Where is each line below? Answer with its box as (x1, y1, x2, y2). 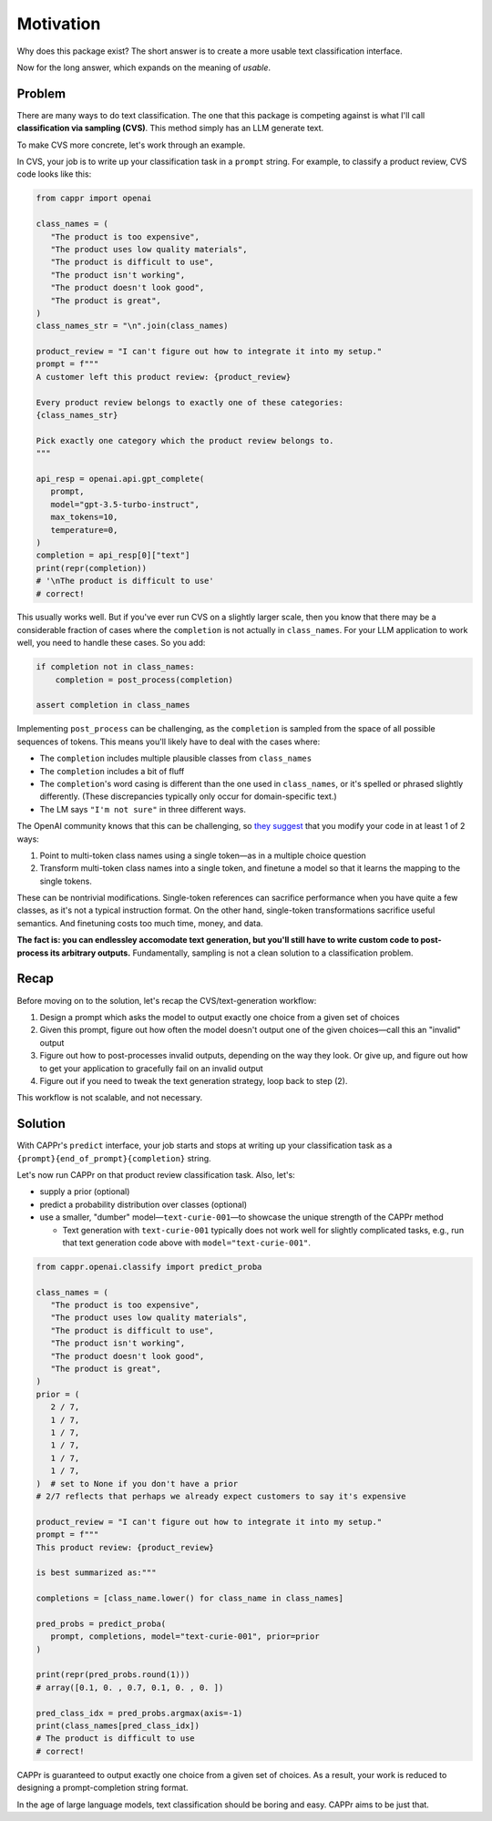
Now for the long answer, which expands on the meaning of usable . (16, 62, 272, 73)
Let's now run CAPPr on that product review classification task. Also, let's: (16, 1169, 295, 1180)
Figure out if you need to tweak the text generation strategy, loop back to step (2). (39, 1075, 348, 1086)
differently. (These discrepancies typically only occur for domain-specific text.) (39, 791, 337, 802)
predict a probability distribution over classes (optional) (39, 1199, 248, 1210)
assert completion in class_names (36, 700, 190, 711)
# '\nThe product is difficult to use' (36, 576, 214, 587)
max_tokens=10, (50, 512, 118, 523)
